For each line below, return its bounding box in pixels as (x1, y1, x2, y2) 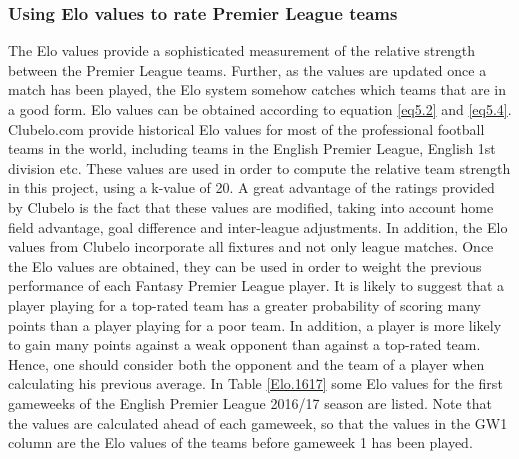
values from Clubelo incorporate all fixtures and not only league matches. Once (8, 236, 494, 257)
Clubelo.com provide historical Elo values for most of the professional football (8, 118, 485, 139)
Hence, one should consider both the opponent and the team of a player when (8, 353, 485, 374)
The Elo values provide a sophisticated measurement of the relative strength (8, 40, 475, 61)
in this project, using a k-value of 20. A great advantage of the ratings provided (8, 177, 495, 198)
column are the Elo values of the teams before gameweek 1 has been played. (8, 432, 473, 453)
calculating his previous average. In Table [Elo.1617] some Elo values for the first (8, 373, 503, 394)
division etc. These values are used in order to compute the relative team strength (8, 157, 511, 178)
